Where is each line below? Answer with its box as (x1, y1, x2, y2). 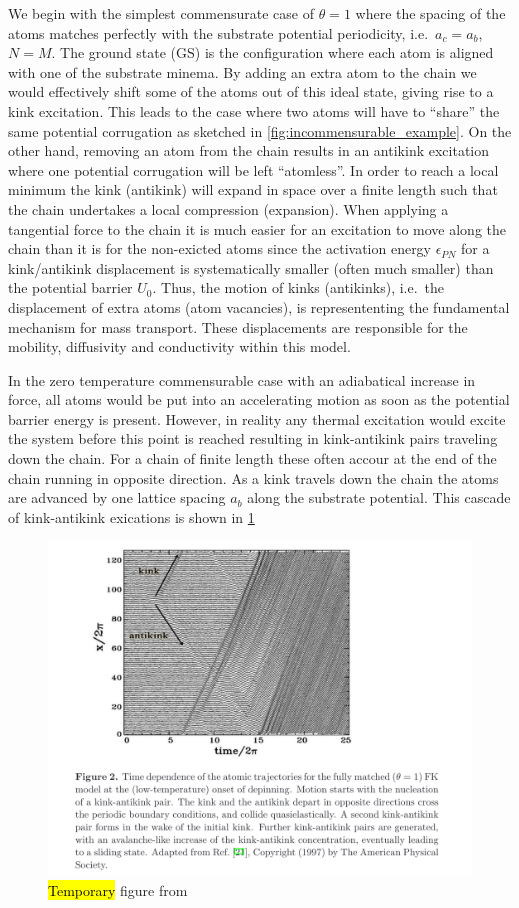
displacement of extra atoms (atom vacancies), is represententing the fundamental (8, 296, 510, 317)
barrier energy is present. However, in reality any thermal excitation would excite (8, 408, 506, 429)
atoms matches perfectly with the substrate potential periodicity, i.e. (8, 22, 429, 43)
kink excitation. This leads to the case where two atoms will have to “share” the (8, 100, 500, 121)
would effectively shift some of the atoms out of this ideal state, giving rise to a (8, 81, 494, 102)
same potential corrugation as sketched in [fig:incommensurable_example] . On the (8, 120, 512, 141)
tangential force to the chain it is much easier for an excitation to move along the (8, 218, 507, 239)
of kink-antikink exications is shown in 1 (8, 506, 255, 527)
